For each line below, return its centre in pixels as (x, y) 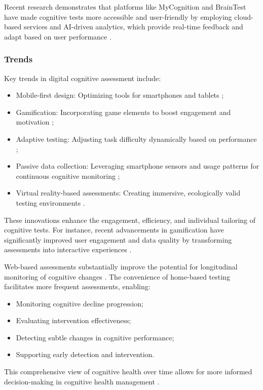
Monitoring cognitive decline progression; (80, 303)
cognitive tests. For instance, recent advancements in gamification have (114, 230)
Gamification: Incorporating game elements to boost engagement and (123, 112)
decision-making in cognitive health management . (82, 381)
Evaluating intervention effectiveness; (73, 320)
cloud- (244, 16)
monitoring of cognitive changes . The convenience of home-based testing (117, 276)
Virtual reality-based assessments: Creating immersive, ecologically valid (128, 193)
